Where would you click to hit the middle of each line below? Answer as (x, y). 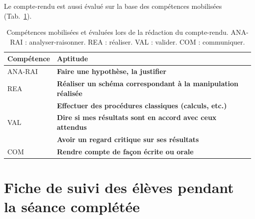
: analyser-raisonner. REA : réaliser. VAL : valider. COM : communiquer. (135, 41)
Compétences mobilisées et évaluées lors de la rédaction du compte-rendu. (117, 32)
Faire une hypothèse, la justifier (112, 71)
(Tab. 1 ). (18, 15)
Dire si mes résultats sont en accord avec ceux (137, 117)
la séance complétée (72, 207)
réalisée (69, 93)
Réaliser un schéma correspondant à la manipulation (148, 84)
